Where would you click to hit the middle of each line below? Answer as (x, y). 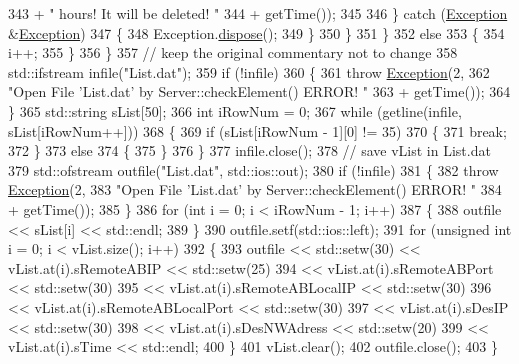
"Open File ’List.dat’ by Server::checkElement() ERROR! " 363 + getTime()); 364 (259, 91)
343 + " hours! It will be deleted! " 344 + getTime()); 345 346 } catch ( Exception (258, 13)
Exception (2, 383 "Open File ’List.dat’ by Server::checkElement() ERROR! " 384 (255, 189)
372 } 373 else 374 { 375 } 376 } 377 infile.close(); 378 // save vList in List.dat (249, 150)
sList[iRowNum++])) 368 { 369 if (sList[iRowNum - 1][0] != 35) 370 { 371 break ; (257, 130)
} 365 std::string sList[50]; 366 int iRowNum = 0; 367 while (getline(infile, (235, 110)
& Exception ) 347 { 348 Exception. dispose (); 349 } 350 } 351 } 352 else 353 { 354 (256, 32)
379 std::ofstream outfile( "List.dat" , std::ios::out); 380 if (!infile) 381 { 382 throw (253, 169)
